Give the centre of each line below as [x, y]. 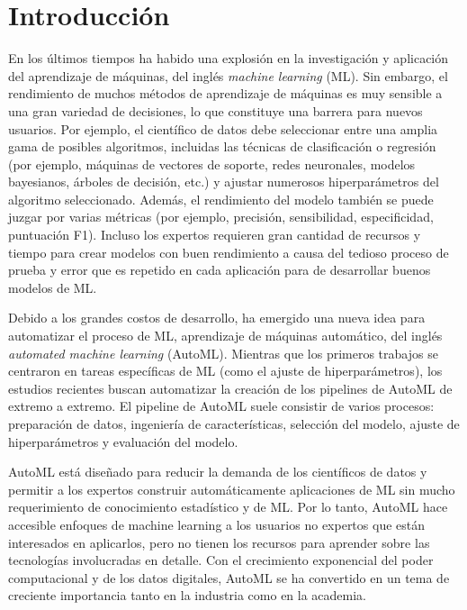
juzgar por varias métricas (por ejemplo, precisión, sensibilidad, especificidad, [221, 217]
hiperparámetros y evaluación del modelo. [123, 441]
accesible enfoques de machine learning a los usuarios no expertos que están [217, 524]
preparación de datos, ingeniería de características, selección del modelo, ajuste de [234, 423]
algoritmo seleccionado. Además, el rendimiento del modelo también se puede [221, 199]
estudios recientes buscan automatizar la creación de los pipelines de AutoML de [230, 388]
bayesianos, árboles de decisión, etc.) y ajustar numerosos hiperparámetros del [224, 182]
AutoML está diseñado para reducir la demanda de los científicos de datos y [218, 472]
